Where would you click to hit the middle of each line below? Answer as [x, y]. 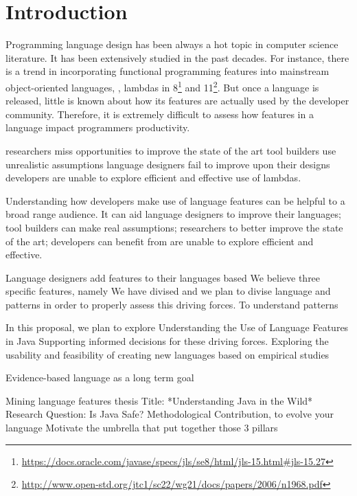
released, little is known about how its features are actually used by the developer [177, 101]
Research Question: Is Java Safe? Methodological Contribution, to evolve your [170, 414]
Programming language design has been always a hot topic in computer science [172, 44]
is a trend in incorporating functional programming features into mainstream [168, 71]
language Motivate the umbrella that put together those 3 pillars [142, 428]
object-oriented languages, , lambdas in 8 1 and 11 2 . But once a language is [162, 86]
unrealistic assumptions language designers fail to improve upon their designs [168, 164]
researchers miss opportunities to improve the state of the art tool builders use [171, 150]
